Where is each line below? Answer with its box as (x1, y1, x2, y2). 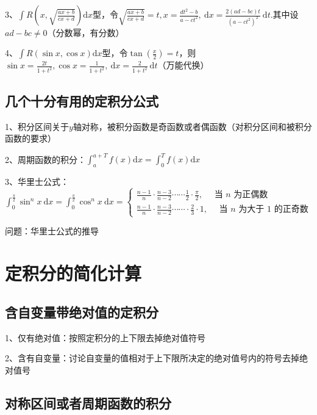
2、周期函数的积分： (5, 153, 86, 165)
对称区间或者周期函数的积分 (5, 393, 171, 412)
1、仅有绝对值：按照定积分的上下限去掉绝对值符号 (5, 331, 205, 344)
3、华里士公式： (5, 175, 69, 188)
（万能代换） (157, 59, 209, 71)
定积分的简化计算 (5, 261, 142, 286)
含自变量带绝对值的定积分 (5, 302, 158, 321)
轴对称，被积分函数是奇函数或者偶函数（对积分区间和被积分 (73, 120, 312, 132)
